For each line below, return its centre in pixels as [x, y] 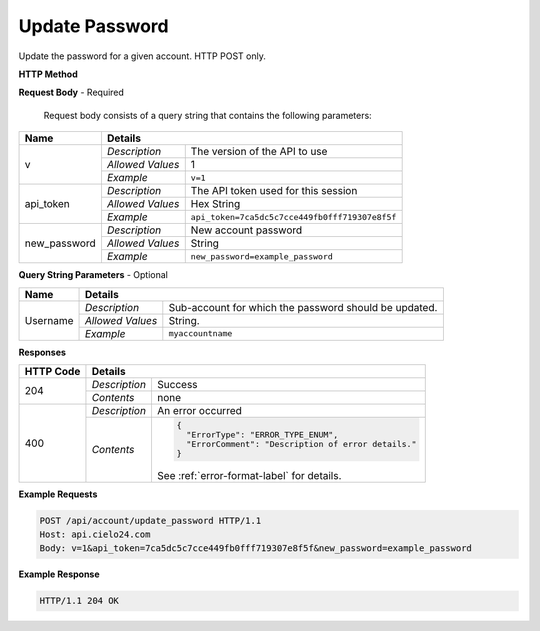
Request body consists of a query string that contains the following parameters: [207, 115]
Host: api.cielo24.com [95, 534]
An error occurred [199, 410]
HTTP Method [48, 74]
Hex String [215, 204]
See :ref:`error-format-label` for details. [249, 475]
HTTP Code [52, 371]
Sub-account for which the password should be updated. [303, 307]
